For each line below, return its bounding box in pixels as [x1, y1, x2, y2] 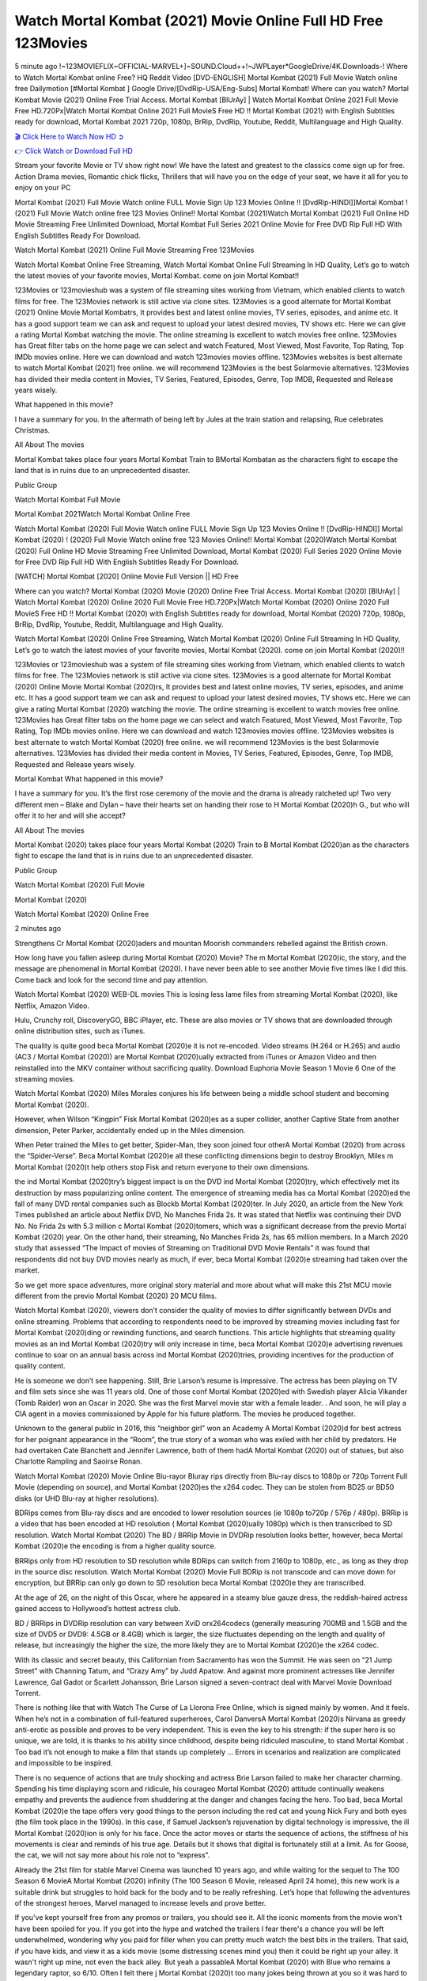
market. [14, 1265, 40, 1275]
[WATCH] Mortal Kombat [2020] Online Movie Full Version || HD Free [14, 571, 239, 582]
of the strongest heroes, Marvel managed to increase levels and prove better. [14, 1898, 266, 1907]
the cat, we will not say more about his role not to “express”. [14, 1850, 210, 1860]
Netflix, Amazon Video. [14, 1001, 90, 1010]
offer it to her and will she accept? [14, 811, 126, 820]
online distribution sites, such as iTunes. [14, 1026, 145, 1036]
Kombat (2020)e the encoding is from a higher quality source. [14, 1541, 217, 1551]
